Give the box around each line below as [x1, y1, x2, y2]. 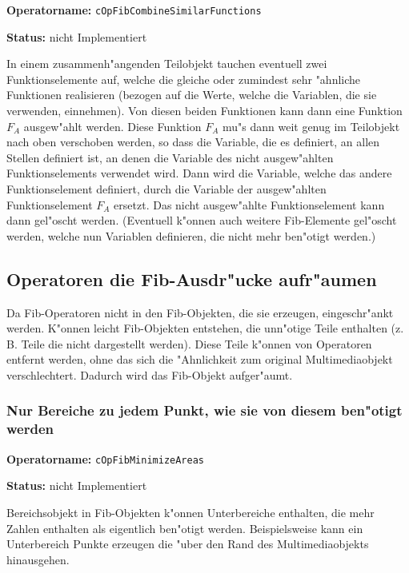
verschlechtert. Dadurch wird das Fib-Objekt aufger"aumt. [6, 366, 293, 383]
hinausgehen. [6, 551, 70, 567]
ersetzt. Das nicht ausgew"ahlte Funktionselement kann [114, 196, 385, 213]
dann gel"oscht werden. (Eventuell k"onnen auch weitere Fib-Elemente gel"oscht [6, 212, 397, 229]
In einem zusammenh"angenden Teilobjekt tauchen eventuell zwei [6, 55, 327, 72]
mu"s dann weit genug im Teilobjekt [222, 117, 400, 134]
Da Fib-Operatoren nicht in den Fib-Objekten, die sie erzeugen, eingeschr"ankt [6, 304, 394, 320]
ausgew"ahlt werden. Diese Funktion [23, 117, 202, 134]
